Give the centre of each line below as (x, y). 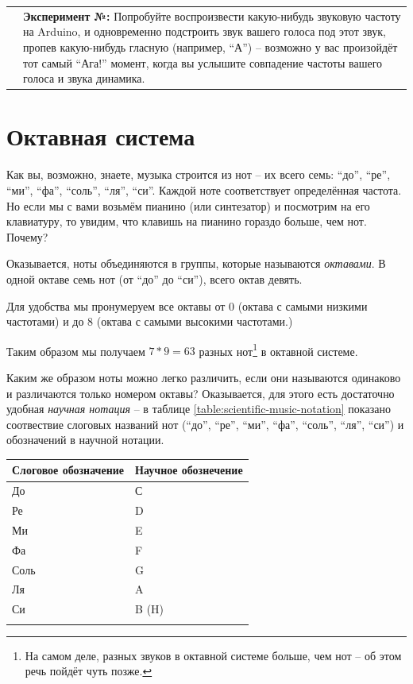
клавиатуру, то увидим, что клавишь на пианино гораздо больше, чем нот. (187, 221)
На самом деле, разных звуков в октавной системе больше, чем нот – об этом (213, 655)
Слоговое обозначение (68, 470)
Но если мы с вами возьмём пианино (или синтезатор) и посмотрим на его (188, 205)
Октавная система (101, 136)
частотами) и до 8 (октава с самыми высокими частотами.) (150, 321)
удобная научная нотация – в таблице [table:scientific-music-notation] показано (199, 409)
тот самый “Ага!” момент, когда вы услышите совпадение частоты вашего (203, 62)
